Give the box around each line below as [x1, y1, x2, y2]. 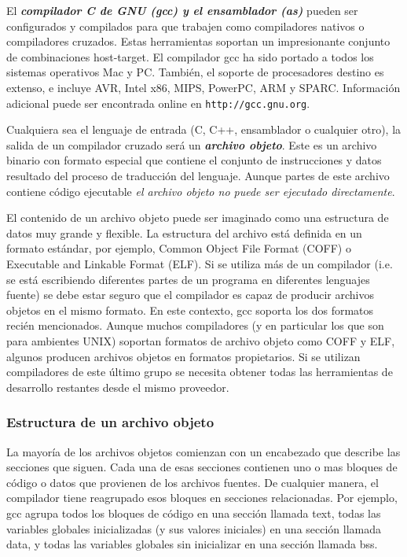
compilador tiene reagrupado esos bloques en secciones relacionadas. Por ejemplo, [6, 489, 398, 506]
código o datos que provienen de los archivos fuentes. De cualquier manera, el [6, 474, 379, 490]
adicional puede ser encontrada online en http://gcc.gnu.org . [6, 94, 310, 111]
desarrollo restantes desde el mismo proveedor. [6, 378, 229, 395]
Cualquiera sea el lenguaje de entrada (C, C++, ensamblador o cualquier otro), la [6, 121, 401, 138]
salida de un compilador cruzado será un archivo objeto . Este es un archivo [6, 136, 377, 153]
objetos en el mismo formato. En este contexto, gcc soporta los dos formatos [6, 301, 374, 318]
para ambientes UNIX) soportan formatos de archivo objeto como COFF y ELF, [6, 332, 395, 349]
